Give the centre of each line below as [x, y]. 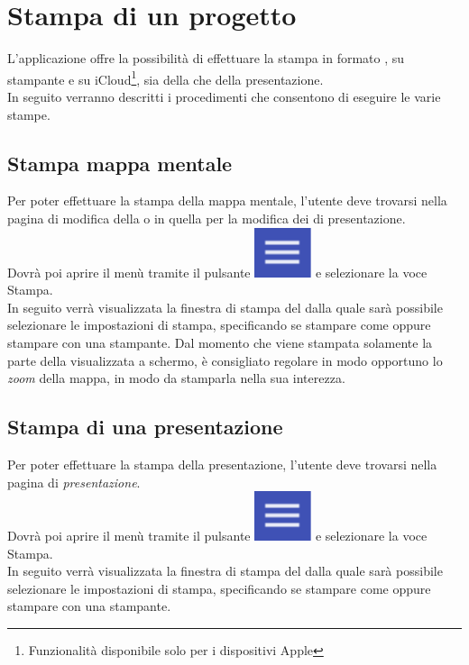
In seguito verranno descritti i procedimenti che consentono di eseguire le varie [224, 96]
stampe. [29, 114]
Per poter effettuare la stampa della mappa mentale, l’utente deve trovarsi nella [227, 200]
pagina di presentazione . [74, 482]
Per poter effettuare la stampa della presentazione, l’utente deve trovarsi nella [222, 464]
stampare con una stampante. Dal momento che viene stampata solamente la [220, 342]
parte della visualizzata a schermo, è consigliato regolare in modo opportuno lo [225, 360]
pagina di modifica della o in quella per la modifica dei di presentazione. [207, 218]
